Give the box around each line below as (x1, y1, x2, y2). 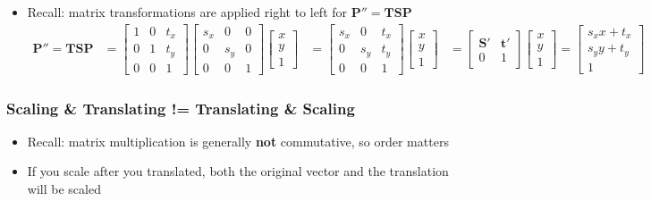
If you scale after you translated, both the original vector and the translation (27, 162, 449, 180)
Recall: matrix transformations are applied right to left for (27, 3, 348, 21)
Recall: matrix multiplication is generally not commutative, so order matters (27, 131, 449, 150)
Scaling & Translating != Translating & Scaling (6, 96, 355, 119)
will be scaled (27, 180, 101, 198)
